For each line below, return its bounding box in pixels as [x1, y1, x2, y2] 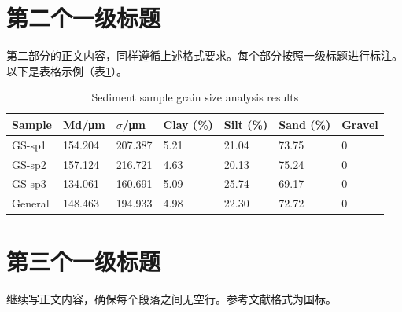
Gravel [341, 116, 378, 132]
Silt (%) [223, 116, 268, 132]
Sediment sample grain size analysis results [91, 89, 299, 105]
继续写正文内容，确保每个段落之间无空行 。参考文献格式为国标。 [6, 290, 337, 306]
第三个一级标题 [6, 244, 161, 277]
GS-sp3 [12, 175, 46, 192]
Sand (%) [278, 116, 331, 132]
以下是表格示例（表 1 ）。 [6, 62, 127, 79]
